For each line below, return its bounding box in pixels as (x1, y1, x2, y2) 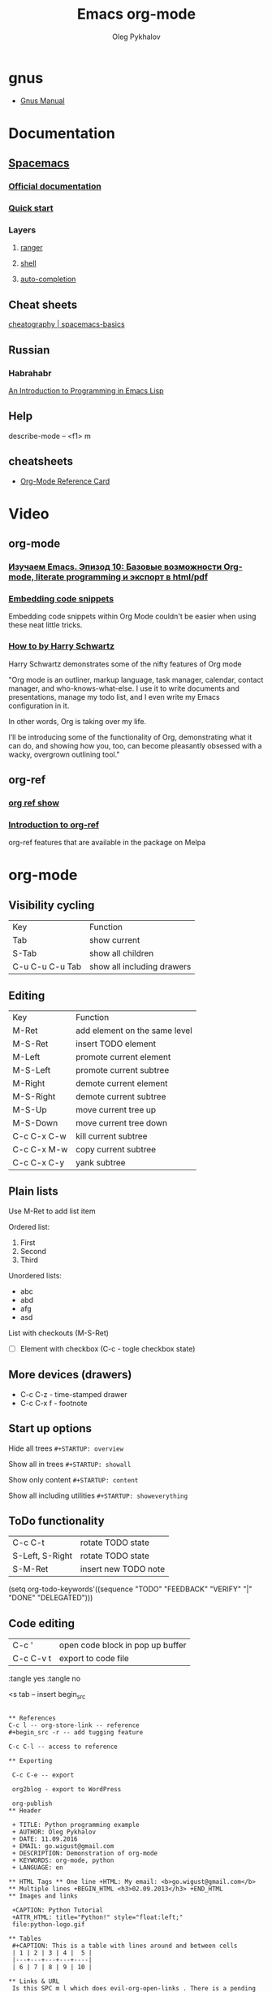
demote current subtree (76, 1091, 166, 1102)
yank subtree (76, 1157, 126, 1169)
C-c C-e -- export (11, 1771, 75, 1779)
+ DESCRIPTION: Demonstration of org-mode (11, 1849, 158, 1857)
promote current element (76, 1052, 171, 1063)
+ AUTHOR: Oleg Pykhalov (11, 1828, 96, 1836)
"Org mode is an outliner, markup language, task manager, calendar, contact (8, 675, 264, 684)
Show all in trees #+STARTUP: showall (8, 1459, 132, 1469)
